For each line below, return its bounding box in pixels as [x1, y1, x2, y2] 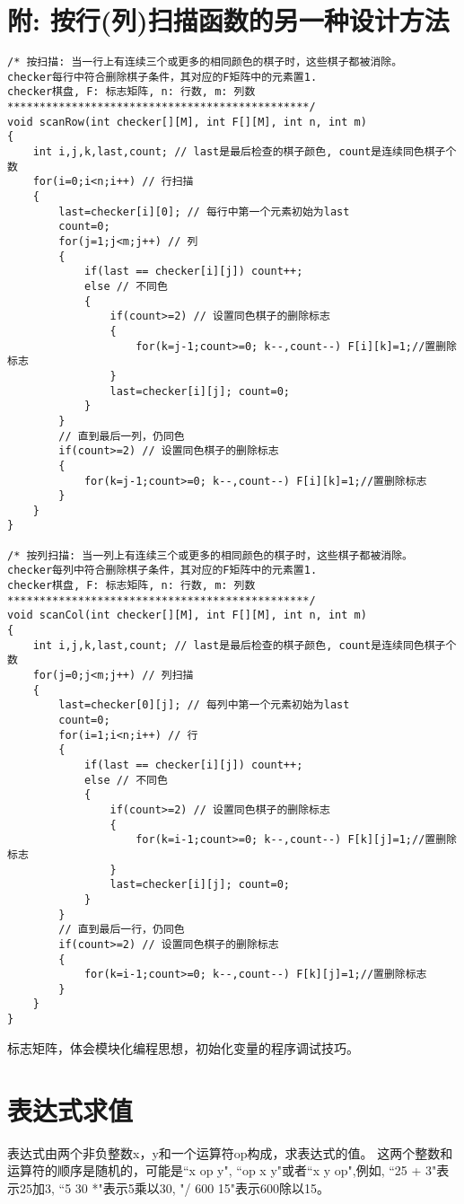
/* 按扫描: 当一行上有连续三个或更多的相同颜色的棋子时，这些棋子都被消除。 [7, 56, 403, 69]
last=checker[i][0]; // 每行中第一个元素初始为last [58, 205, 350, 218]
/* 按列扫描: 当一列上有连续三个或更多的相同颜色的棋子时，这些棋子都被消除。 [7, 549, 413, 562]
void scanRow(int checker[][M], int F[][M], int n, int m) [7, 115, 367, 128]
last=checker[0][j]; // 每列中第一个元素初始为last [58, 699, 350, 712]
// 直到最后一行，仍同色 [58, 923, 185, 936]
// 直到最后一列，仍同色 [58, 429, 185, 443]
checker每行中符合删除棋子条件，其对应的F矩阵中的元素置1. [7, 70, 318, 83]
